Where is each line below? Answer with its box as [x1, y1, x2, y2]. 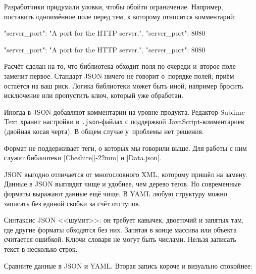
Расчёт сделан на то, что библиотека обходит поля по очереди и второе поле [4, 61, 236, 71]
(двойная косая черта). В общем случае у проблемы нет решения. [4, 126, 204, 136]
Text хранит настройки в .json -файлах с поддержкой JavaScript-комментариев [4, 116, 244, 127]
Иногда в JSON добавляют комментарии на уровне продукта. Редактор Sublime [4, 106, 245, 117]
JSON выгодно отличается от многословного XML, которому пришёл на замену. [4, 169, 248, 179]
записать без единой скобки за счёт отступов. [4, 198, 141, 208]
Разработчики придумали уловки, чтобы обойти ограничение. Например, [4, 1, 223, 11]
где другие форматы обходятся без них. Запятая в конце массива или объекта [4, 224, 237, 234]
